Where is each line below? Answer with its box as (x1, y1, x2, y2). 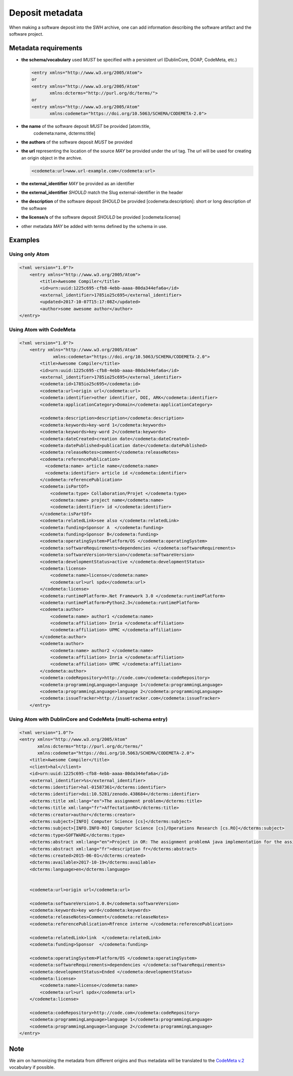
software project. (9, 31, 43, 37)
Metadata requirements (9, 44, 83, 52)
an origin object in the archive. (21, 155, 83, 161)
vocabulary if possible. (9, 1064, 55, 1070)
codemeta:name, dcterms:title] (33, 130, 96, 136)
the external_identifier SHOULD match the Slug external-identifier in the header (21, 189, 183, 195)
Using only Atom (9, 251, 50, 258)
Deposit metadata (9, 7, 83, 18)
